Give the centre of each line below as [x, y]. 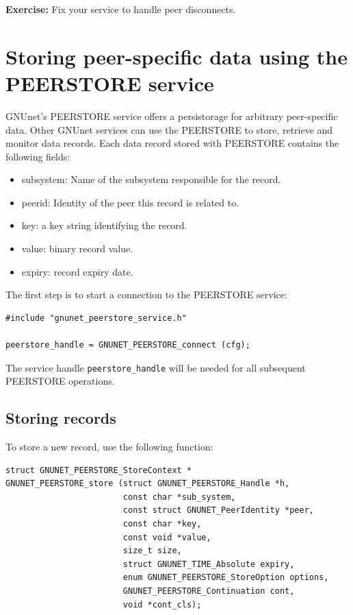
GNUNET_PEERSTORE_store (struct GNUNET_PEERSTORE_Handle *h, [148, 484]
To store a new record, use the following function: [109, 447]
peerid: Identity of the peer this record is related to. [130, 202]
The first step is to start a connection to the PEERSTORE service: [146, 294]
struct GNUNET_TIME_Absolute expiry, [209, 564]
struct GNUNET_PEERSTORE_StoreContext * [99, 470]
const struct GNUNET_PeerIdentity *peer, [219, 510]
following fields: [38, 156]
